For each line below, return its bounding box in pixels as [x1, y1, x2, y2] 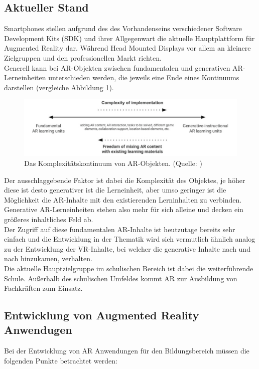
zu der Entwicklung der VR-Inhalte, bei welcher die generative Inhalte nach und [4, 243, 250, 254]
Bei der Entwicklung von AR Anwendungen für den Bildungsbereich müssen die [4, 345, 249, 356]
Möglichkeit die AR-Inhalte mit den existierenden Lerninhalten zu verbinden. [4, 194, 242, 205]
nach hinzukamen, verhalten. [4, 253, 92, 264]
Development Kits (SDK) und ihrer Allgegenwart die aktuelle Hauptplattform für [4, 33, 255, 43]
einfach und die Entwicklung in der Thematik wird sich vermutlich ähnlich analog [4, 234, 255, 244]
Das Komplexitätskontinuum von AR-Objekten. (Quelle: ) [24, 157, 202, 168]
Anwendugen [4, 322, 72, 337]
